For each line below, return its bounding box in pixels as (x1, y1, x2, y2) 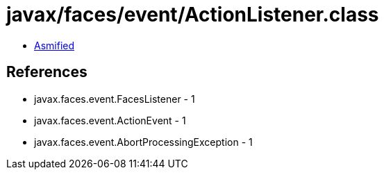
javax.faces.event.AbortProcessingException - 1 (34, 135, 253, 148)
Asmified (34, 39, 75, 51)
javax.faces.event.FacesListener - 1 (34, 92, 195, 105)
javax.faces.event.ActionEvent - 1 (34, 114, 186, 126)
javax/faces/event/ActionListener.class (6, 3, 379, 26)
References (6, 63, 87, 81)
